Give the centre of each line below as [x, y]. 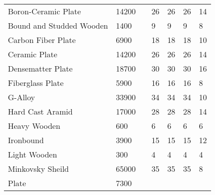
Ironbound [26, 140]
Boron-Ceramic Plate [44, 11]
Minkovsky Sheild [39, 169]
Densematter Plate [40, 68]
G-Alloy [21, 97]
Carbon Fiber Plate [42, 40]
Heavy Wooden [34, 126]
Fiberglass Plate [36, 83]
